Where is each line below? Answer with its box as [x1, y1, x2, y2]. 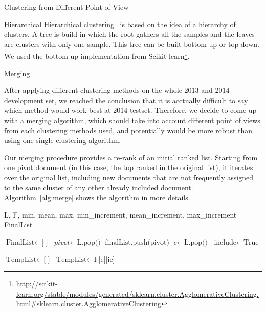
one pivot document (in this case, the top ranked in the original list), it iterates [4, 162, 253, 173]
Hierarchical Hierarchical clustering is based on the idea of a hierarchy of [4, 18, 236, 29]
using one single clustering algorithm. [4, 135, 121, 146]
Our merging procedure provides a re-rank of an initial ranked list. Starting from [4, 152, 258, 162]
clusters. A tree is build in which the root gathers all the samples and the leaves [4, 29, 255, 39]
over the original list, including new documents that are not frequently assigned [4, 172, 253, 182]
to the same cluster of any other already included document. [4, 182, 193, 193]
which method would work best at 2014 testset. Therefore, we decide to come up [4, 105, 257, 115]
